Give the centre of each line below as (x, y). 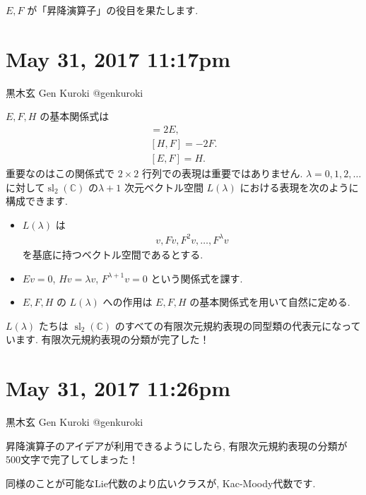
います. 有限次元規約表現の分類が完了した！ (108, 339)
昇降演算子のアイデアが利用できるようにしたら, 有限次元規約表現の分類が (177, 445)
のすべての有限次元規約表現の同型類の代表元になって (238, 325)
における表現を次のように (299, 187)
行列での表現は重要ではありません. (222, 173)
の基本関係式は (75, 116)
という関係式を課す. (197, 278)
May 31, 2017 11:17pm (118, 58)
